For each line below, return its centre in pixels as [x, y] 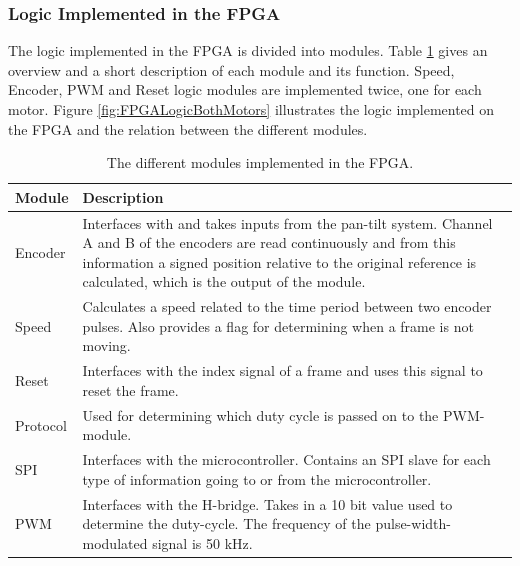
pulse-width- [413, 523]
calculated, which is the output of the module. [224, 281]
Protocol [41, 424]
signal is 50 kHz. [202, 542]
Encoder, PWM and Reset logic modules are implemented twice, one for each [245, 89]
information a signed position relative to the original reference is [279, 261]
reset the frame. [130, 389]
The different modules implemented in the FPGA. [260, 162]
